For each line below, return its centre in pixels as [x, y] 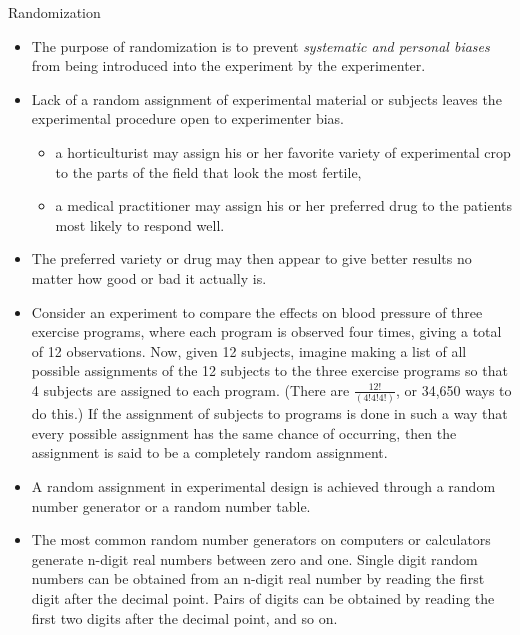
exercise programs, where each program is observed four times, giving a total [266, 331]
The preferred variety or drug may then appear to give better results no [251, 258]
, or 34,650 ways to [453, 389]
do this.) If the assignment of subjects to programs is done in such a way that [269, 413]
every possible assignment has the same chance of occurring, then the [244, 432]
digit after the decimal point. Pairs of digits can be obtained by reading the [263, 597]
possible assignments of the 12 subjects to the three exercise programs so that [269, 370]
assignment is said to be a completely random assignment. [209, 452]
